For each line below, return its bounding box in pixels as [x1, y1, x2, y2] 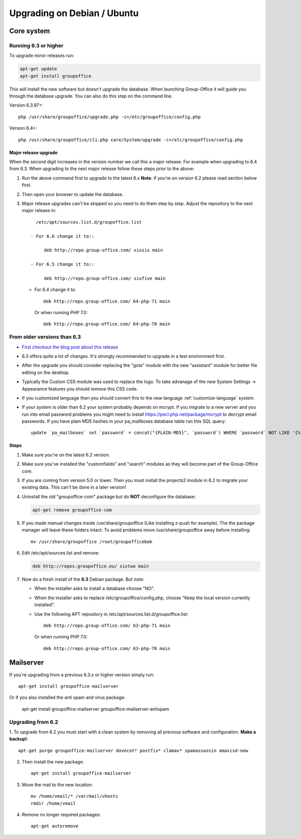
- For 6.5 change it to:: [31, 261, 95, 267]
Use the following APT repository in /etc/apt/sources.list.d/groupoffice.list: [34, 611, 189, 617]
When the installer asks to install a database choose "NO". [34, 586, 155, 592]
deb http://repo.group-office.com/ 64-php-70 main [43, 321, 171, 327]
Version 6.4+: [9, 125, 38, 131]
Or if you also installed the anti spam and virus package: [9, 694, 125, 701]
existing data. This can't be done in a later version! [22, 484, 126, 490]
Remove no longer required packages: [22, 812, 101, 818]
